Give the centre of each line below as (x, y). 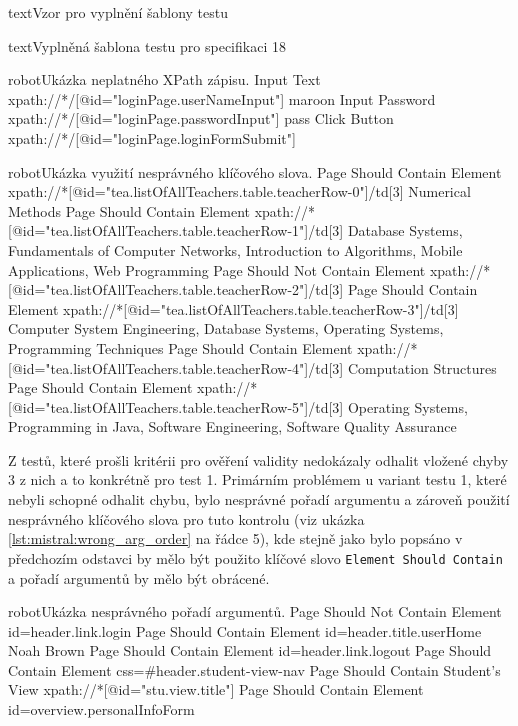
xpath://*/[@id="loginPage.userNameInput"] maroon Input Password (222, 98)
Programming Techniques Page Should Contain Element (180, 347)
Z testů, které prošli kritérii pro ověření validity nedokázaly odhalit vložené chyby (258, 459)
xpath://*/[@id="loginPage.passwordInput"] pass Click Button (201, 118)
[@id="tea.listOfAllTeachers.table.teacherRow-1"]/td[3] (176, 230)
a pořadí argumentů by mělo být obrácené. (139, 577)
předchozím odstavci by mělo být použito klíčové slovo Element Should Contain (255, 557)
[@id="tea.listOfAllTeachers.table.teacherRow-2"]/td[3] (176, 289)
